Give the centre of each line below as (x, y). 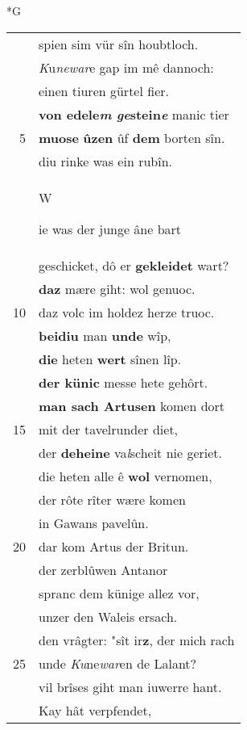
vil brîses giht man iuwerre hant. (130, 686)
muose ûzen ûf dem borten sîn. (132, 137)
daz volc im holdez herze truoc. (127, 312)
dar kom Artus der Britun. (114, 546)
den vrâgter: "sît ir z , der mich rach (137, 640)
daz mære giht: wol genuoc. (117, 288)
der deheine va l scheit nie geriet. (131, 452)
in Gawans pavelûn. (94, 522)
